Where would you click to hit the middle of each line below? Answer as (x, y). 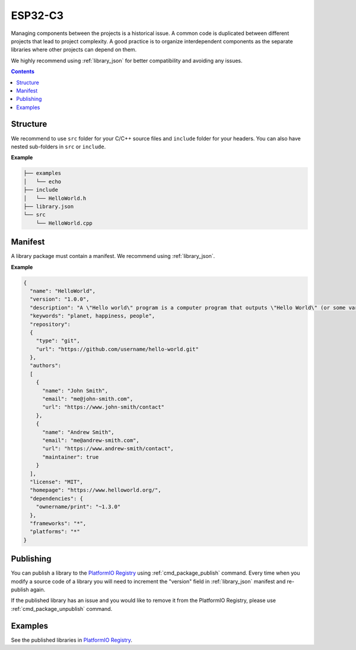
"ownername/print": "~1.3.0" (78, 507)
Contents (23, 72)
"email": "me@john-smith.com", (88, 399)
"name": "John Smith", (75, 391)
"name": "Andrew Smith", (79, 432)
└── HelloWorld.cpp (64, 223)
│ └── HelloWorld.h (55, 198)
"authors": (46, 366)
